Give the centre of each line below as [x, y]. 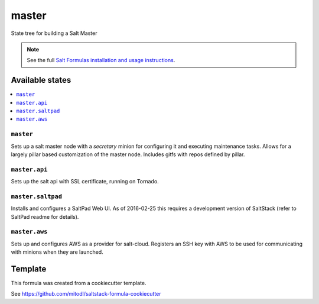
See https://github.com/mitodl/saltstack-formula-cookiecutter [86, 294]
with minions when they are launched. [57, 252]
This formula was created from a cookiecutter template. [79, 283]
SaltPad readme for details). [45, 216]
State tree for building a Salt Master [54, 33]
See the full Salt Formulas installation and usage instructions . [101, 60]
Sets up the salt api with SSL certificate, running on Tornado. [85, 182]
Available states [41, 80]
